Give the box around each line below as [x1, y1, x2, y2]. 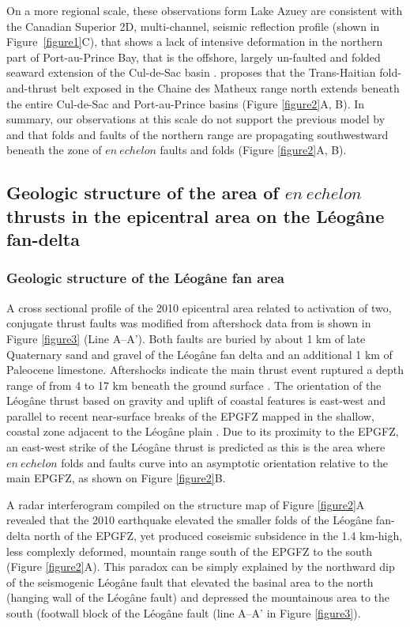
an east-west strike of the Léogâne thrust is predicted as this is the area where [6, 439, 386, 455]
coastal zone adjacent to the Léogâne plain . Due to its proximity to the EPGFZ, [6, 423, 399, 440]
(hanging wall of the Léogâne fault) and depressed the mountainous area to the [6, 589, 390, 606]
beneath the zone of [6, 142, 102, 158]
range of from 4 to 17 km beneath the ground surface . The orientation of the [6, 376, 382, 393]
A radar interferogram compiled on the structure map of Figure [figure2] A [6, 496, 365, 512]
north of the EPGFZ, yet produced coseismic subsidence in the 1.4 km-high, [33, 527, 403, 544]
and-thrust [6, 79, 58, 96]
